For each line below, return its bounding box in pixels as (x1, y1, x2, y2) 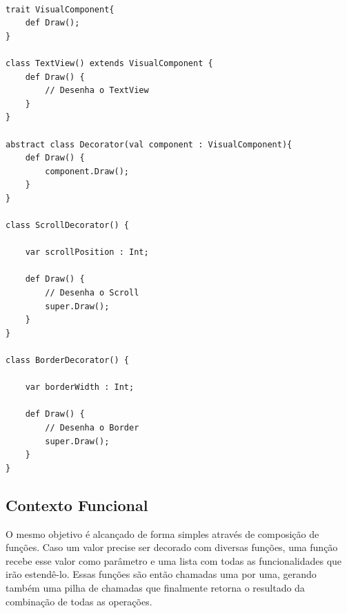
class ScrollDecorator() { (6, 220, 129, 231)
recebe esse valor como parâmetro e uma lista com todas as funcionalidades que (6, 553, 342, 568)
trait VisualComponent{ (6, 4, 115, 14)
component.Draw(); (45, 166, 129, 176)
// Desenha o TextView (45, 85, 149, 96)
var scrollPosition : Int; (25, 247, 149, 258)
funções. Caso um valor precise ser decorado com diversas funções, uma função (6, 540, 338, 554)
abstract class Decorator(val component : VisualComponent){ (6, 139, 293, 149)
